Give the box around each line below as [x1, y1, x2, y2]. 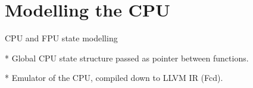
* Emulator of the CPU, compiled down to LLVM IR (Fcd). [5, 71, 223, 84]
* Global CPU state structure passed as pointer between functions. [5, 51, 249, 64]
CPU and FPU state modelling [5, 32, 118, 44]
